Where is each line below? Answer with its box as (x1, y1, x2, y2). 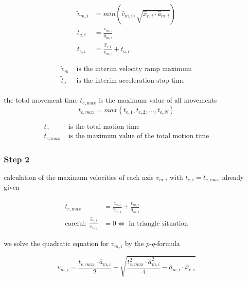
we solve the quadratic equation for (4, 238, 109, 248)
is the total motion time (68, 123, 140, 130)
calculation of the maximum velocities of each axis (4, 172, 154, 182)
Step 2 (4, 153, 30, 165)
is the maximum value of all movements (99, 95, 217, 105)
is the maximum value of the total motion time (68, 133, 209, 140)
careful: (65, 220, 87, 227)
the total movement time (4, 95, 78, 105)
